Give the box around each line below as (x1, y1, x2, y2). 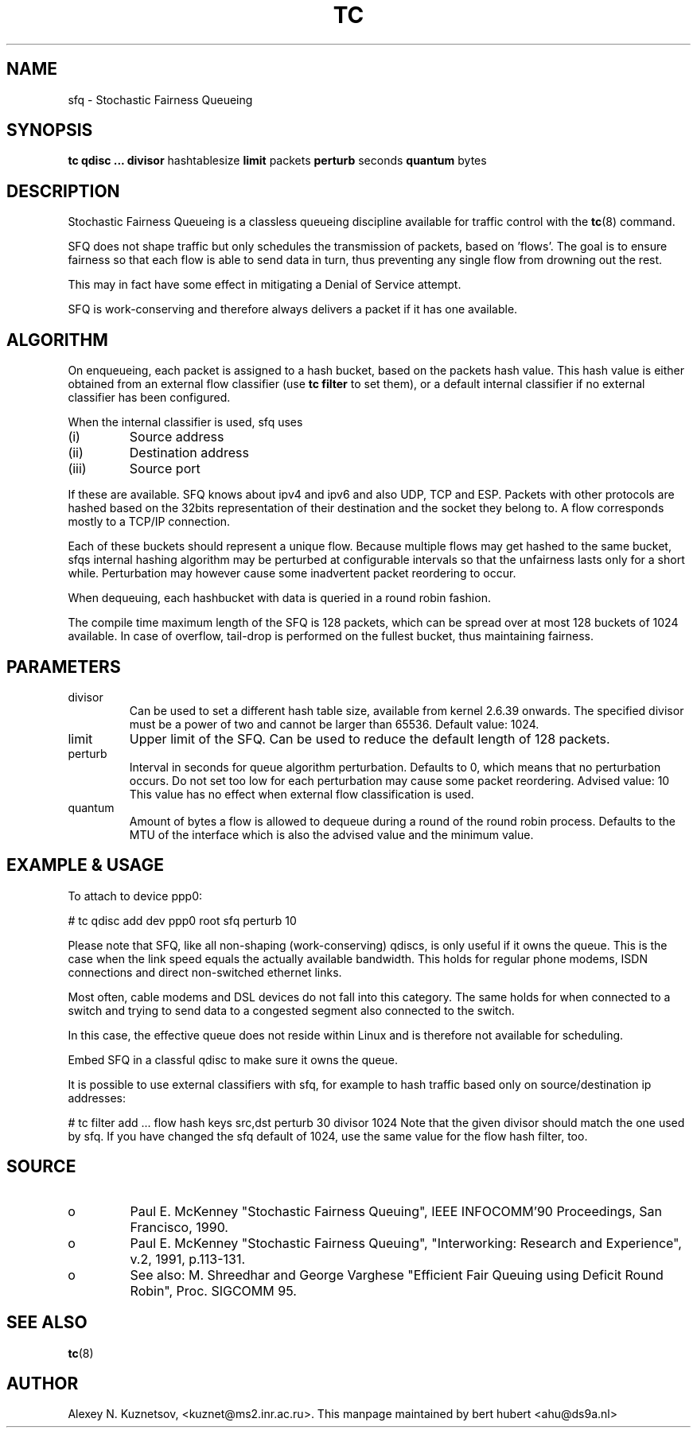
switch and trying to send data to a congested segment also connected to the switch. (68, 1003, 515, 1017)
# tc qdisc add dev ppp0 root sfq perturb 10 (68, 913, 297, 927)
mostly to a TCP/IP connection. (68, 515, 231, 529)
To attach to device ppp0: (68, 888, 203, 903)
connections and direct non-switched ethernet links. (68, 965, 342, 979)
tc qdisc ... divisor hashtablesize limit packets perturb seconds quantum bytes (68, 154, 487, 168)
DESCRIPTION (6, 181, 120, 201)
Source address (129, 429, 224, 445)
